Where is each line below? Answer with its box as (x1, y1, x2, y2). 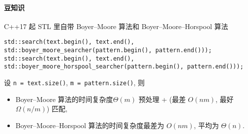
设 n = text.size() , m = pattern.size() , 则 (4, 77, 145, 88)
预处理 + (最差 (138, 94, 186, 104)
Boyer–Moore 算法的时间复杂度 (15, 94, 113, 104)
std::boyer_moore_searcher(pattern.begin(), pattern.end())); (4, 47, 212, 54)
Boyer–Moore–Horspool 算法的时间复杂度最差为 (15, 120, 164, 130)
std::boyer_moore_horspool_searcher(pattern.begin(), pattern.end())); (4, 63, 244, 70)
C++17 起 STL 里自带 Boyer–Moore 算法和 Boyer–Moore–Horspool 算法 (4, 21, 228, 31)
